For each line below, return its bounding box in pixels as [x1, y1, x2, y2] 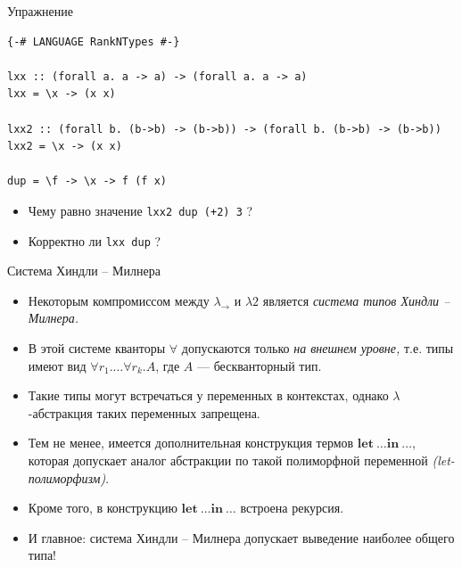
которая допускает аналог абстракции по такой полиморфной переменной [28, 451, 428, 469]
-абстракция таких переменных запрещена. [28, 403, 260, 422]
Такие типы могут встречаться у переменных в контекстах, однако [28, 386, 389, 405]
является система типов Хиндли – [262, 291, 450, 309]
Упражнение [7, 2, 73, 20]
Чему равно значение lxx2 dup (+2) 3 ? [28, 201, 253, 219]
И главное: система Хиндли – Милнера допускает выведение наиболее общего [28, 528, 455, 546]
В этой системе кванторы [28, 339, 166, 357]
